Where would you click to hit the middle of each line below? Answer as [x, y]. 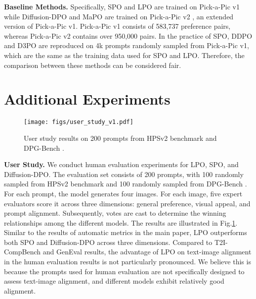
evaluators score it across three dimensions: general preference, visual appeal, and [127, 203]
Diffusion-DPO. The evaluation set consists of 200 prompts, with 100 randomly [124, 174]
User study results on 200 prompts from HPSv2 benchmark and [120, 138]
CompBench [22, 252]
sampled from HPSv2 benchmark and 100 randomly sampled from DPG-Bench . [126, 184]
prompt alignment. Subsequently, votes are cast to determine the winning [115, 213]
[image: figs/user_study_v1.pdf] [79, 122]
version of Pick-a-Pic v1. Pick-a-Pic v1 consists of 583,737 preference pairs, [117, 26]
